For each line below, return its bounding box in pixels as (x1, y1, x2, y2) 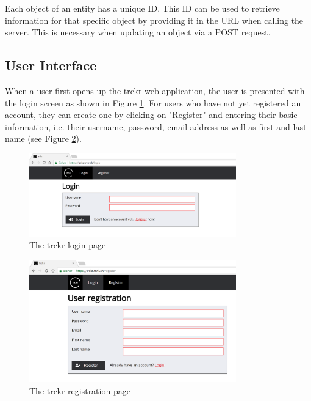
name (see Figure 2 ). (5, 132, 82, 145)
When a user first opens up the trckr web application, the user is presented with (5, 84, 305, 97)
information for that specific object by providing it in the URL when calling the (5, 13, 304, 26)
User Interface (5, 56, 97, 75)
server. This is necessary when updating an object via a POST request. (5, 26, 271, 39)
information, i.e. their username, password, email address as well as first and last (5, 120, 307, 133)
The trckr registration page (29, 384, 130, 397)
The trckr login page (29, 238, 106, 251)
